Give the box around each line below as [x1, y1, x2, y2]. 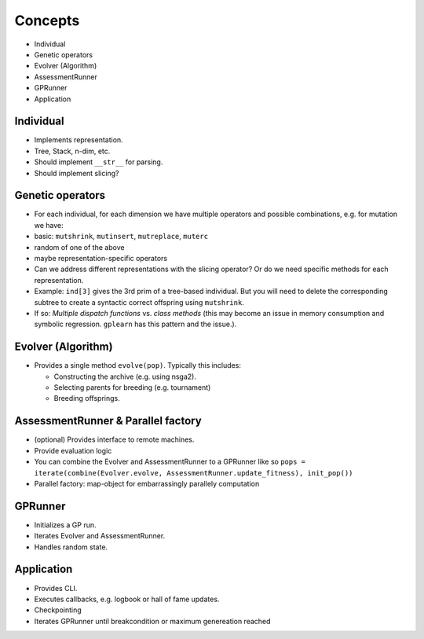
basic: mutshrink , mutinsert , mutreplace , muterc [34, 232, 208, 241]
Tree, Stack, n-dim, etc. [34, 146, 111, 156]
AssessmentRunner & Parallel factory [14, 414, 202, 428]
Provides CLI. [34, 583, 78, 593]
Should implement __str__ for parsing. [34, 157, 163, 167]
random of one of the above [34, 242, 125, 252]
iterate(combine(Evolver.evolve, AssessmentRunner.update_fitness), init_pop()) [34, 468, 353, 477]
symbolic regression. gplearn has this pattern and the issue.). [34, 319, 237, 329]
